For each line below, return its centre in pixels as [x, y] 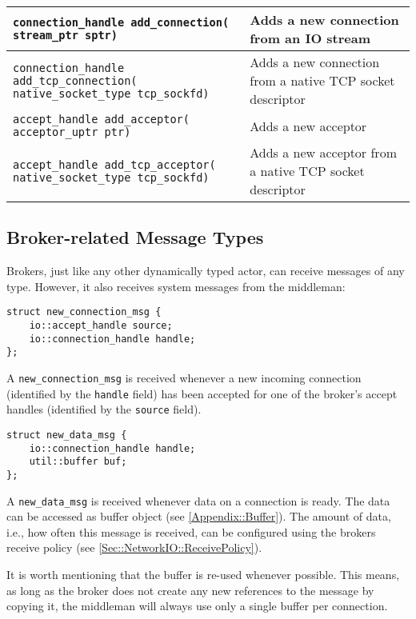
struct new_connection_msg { [84, 312]
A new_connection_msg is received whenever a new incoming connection [184, 378]
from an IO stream [310, 38]
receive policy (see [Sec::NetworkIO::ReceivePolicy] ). [134, 547]
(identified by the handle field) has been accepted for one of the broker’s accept [202, 393]
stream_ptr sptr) [65, 35]
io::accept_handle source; [101, 326]
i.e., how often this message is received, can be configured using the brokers [191, 531]
